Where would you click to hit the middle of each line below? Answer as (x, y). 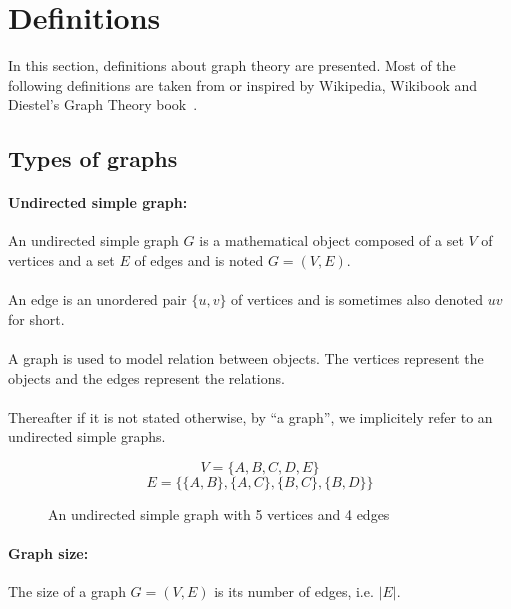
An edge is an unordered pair (97, 299)
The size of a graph (67, 591)
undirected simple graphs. (87, 436)
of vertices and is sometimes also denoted (357, 299)
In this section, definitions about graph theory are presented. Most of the (232, 65)
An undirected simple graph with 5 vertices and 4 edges (219, 514)
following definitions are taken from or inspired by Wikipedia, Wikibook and (243, 84)
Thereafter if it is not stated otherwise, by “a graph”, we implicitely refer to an (250, 416)
